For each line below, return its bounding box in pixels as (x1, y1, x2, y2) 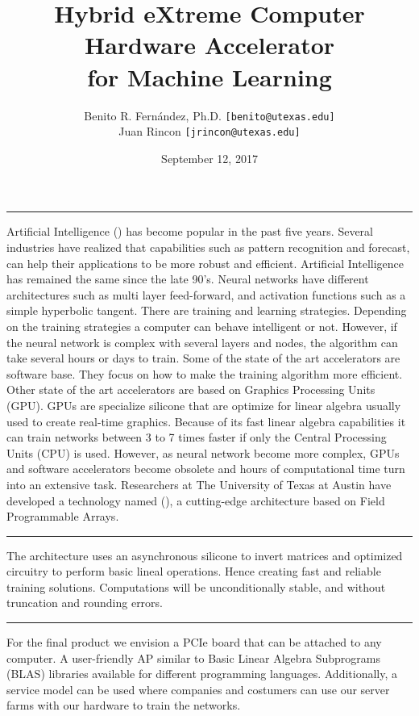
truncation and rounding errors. (6, 594, 163, 611)
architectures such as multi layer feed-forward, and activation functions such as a (6, 286, 406, 303)
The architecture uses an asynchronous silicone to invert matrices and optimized (6, 546, 403, 563)
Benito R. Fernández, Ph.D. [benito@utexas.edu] (84, 107, 335, 124)
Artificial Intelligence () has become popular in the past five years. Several (6, 223, 373, 240)
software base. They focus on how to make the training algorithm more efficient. (6, 365, 403, 382)
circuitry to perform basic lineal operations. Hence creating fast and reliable (6, 563, 381, 580)
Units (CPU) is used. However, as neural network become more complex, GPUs (6, 444, 400, 461)
